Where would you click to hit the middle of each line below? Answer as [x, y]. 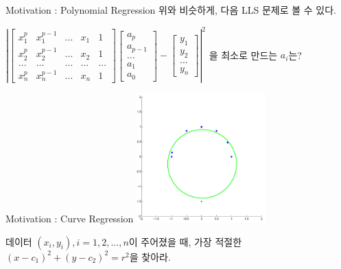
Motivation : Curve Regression [70, 219]
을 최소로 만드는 [243, 55]
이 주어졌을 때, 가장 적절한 [185, 241]
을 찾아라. [150, 256]
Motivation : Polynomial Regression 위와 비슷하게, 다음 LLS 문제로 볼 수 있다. [171, 10]
